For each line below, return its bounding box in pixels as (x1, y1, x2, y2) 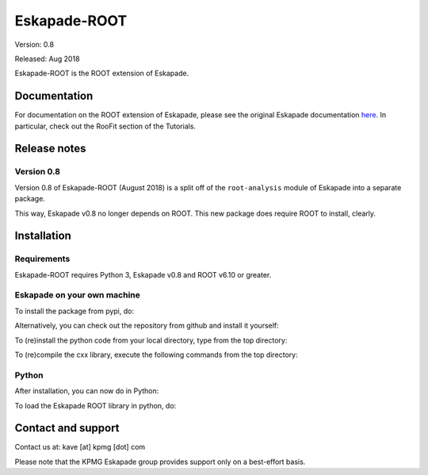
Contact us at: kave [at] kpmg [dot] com (14, 442, 146, 452)
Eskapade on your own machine (14, 289, 140, 301)
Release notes (14, 142, 86, 155)
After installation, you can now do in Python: (14, 386, 159, 396)
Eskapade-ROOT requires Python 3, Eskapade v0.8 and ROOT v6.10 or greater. (14, 270, 272, 279)
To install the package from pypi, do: (14, 306, 135, 316)
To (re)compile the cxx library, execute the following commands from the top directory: (14, 350, 299, 360)
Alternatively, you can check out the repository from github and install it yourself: (14, 321, 279, 331)
